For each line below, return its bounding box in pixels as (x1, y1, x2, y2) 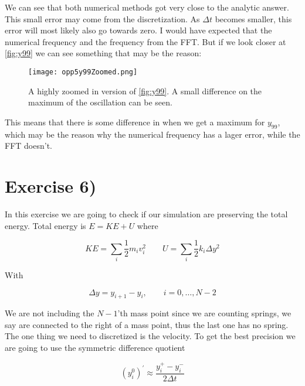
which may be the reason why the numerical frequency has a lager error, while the (5, 128, 300, 140)
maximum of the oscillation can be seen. (28, 96, 172, 108)
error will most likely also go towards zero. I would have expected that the (5, 24, 272, 36)
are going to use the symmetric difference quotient (5, 341, 185, 354)
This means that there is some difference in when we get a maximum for (5, 115, 265, 128)
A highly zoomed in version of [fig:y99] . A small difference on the (28, 84, 262, 97)
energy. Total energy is (5, 219, 86, 231)
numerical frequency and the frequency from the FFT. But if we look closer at (5, 35, 286, 47)
